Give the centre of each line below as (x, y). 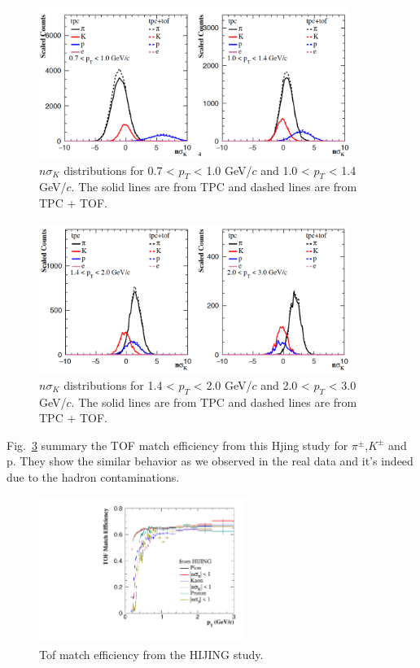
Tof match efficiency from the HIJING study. (151, 654)
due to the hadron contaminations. (93, 476)
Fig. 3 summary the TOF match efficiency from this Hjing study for (177, 445)
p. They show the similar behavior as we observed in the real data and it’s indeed (210, 461)
